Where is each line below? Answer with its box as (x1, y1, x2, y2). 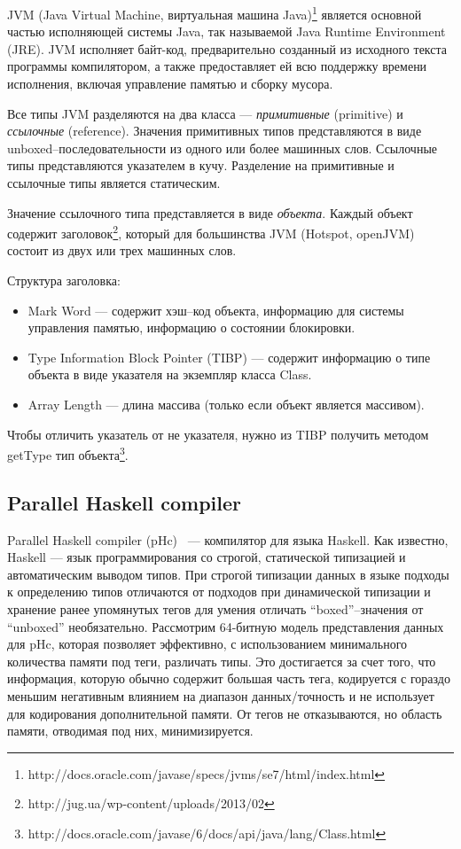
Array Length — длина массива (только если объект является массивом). (27, 395, 425, 413)
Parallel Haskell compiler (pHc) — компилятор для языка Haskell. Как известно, (7, 530, 449, 549)
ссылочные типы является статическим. (7, 174, 221, 191)
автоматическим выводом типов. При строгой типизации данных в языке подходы (7, 565, 449, 583)
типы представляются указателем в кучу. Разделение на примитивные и (7, 156, 395, 175)
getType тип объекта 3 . (7, 443, 129, 463)
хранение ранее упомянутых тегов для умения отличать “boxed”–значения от (7, 600, 424, 619)
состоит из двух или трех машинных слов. (7, 241, 237, 260)
